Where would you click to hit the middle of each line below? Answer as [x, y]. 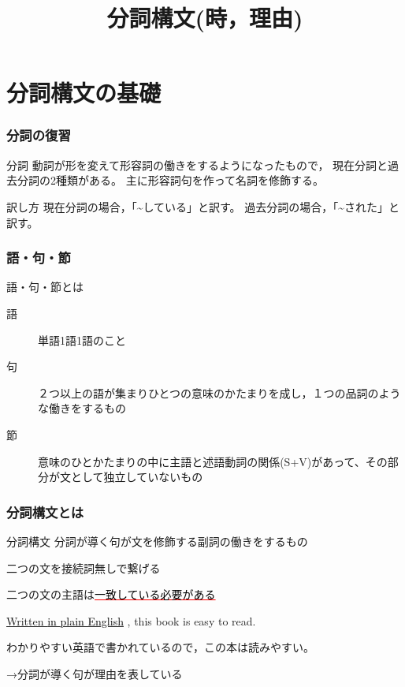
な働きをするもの [82, 408]
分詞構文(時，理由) [205, 18]
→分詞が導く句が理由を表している [95, 673]
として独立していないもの [137, 477]
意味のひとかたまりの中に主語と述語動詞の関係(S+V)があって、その [213, 461]
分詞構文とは [45, 512]
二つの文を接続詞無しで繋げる [84, 568]
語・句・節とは [45, 287]
